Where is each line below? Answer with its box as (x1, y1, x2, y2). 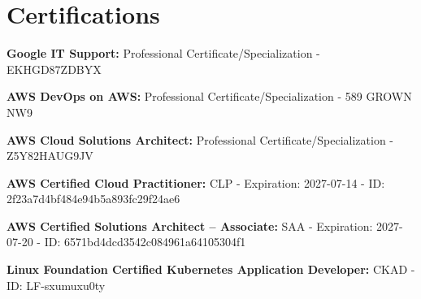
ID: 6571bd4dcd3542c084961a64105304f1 (44, 233, 246, 250)
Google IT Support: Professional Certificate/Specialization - (7, 45, 320, 62)
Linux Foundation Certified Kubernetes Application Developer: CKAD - (7, 261, 415, 278)
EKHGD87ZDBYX (7, 60, 102, 77)
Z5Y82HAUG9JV (7, 147, 93, 164)
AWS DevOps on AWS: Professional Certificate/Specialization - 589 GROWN (7, 88, 412, 105)
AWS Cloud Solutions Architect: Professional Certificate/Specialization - (7, 131, 394, 148)
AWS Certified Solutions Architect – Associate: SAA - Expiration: (7, 217, 373, 234)
